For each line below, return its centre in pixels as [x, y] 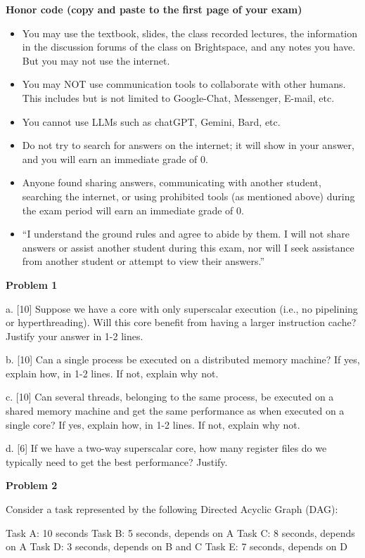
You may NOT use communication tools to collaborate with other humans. [184, 84]
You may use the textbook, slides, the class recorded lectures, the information [190, 33]
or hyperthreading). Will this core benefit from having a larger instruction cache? [181, 322]
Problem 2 [32, 485]
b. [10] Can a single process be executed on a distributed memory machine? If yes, [183, 359]
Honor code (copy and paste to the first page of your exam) [154, 9]
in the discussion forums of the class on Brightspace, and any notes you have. [189, 47]
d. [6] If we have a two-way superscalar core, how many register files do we [166, 448]
